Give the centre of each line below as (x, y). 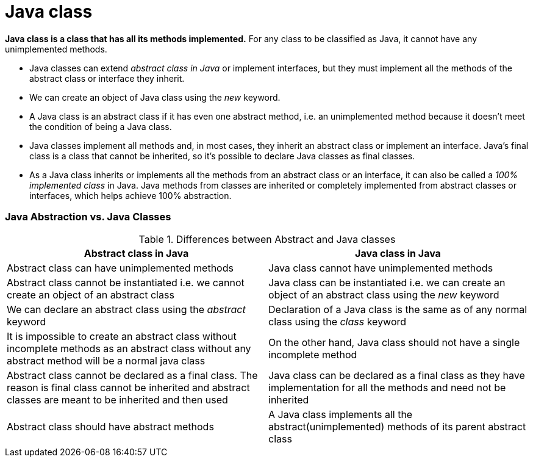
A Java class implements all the (341, 414)
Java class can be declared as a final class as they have (397, 375)
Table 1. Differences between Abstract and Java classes (267, 239)
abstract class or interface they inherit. (107, 78)
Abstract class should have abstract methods (110, 426)
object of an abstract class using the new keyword (384, 294)
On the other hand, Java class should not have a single (394, 342)
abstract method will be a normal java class (106, 360)
